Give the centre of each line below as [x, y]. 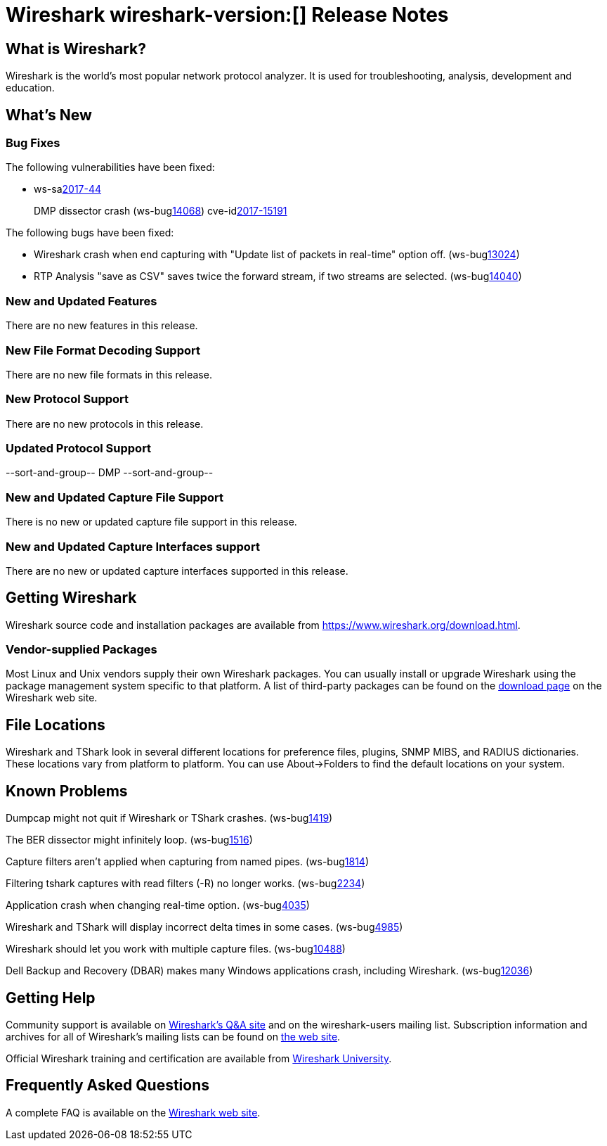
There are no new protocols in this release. [105, 424]
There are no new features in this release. [102, 326]
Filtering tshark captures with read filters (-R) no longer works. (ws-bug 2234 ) [185, 884]
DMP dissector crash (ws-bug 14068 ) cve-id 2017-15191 [161, 211]
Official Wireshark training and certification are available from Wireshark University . [199, 1059]
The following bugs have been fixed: [90, 233]
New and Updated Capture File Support [115, 497]
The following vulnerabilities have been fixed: [110, 167]
